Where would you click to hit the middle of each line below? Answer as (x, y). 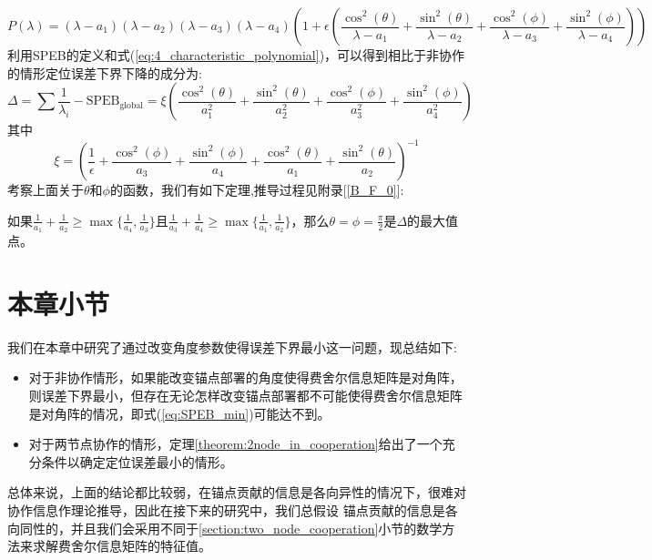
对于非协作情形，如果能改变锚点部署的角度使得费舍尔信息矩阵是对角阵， (245, 377)
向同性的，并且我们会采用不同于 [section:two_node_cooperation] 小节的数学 (225, 528)
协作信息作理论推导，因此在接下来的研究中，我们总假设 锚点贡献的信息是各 (233, 509)
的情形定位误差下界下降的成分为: (105, 72)
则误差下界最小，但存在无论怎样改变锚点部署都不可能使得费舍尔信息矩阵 (245, 396)
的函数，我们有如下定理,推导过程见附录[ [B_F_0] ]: (257, 190)
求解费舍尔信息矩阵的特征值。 (122, 546)
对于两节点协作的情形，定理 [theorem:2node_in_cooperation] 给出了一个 (235, 444)
